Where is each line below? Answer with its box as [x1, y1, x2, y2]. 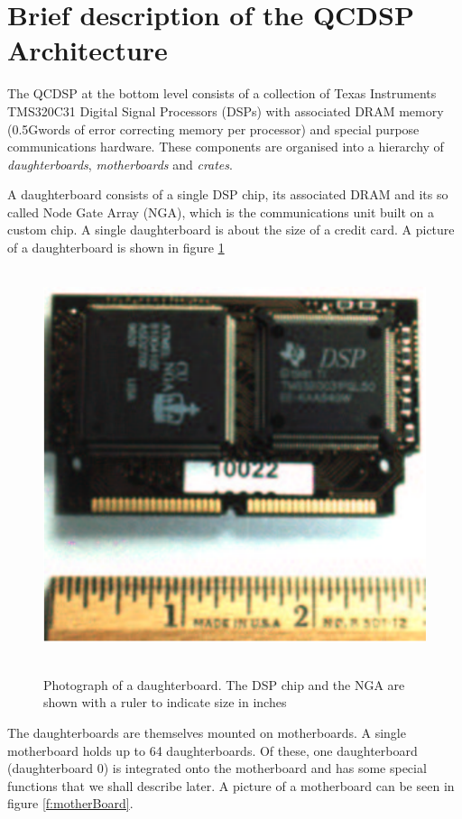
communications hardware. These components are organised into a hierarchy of [7, 137, 444, 156]
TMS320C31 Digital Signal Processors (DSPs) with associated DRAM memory [7, 101, 444, 120]
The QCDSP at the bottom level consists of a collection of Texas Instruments [7, 84, 437, 103]
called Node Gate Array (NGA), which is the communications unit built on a [7, 202, 434, 221]
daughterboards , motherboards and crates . [7, 154, 233, 173]
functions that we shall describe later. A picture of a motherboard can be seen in [7, 776, 455, 795]
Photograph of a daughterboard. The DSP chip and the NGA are [43, 675, 405, 694]
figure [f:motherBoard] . [7, 794, 134, 813]
